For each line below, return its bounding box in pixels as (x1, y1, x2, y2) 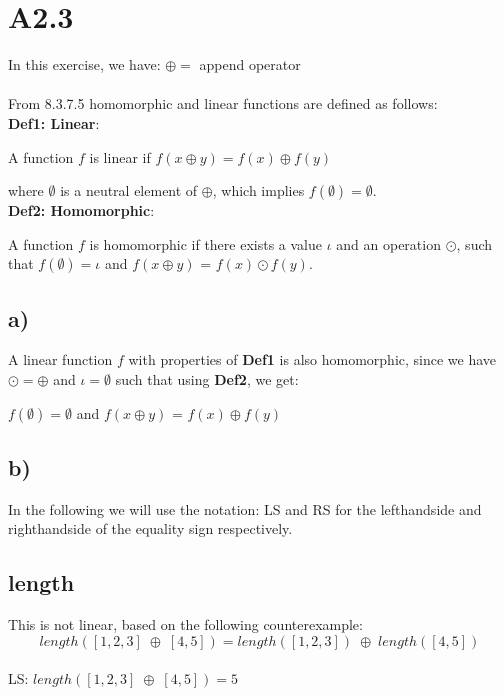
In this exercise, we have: (8, 54, 161, 75)
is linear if (89, 146, 151, 167)
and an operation (336, 233, 441, 254)
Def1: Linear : (8, 112, 100, 133)
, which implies (212, 180, 305, 201)
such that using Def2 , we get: (115, 369, 299, 390)
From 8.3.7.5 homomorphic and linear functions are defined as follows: (8, 93, 438, 114)
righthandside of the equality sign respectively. (8, 518, 293, 539)
